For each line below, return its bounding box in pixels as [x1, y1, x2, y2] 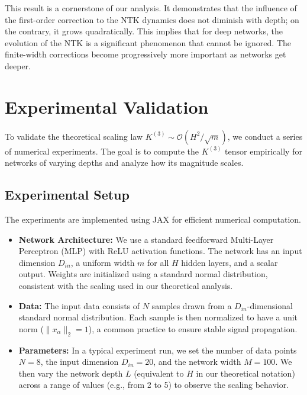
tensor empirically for [225, 144, 302, 157]
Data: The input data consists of [18, 299, 140, 311]
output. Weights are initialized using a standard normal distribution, [18, 268, 268, 280]
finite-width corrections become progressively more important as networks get [5, 48, 286, 60]
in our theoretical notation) [196, 367, 295, 379]
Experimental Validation [5, 94, 209, 118]
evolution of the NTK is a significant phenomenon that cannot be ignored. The [5, 36, 291, 49]
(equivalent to [134, 367, 184, 379]
